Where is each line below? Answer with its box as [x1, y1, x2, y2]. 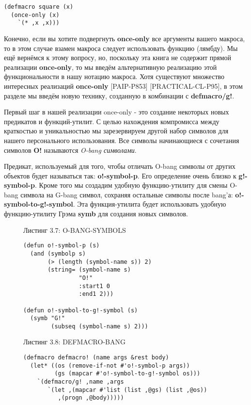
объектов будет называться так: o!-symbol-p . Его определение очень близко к [4, 170, 236, 180]
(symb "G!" [30, 315, 65, 322]
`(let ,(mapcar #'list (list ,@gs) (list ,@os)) [47, 386, 207, 393]
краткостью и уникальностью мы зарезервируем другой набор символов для [4, 126, 229, 136]
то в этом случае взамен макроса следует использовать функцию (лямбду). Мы [4, 43, 238, 53]
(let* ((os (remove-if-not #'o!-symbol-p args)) [30, 362, 190, 369]
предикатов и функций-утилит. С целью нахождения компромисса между [4, 116, 220, 126]
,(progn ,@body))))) [58, 394, 124, 402]
